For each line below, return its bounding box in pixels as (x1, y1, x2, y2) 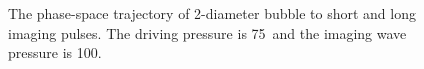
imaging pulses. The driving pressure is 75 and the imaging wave (8, 22, 407, 43)
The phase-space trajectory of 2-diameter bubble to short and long (8, 3, 416, 23)
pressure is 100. (8, 42, 102, 63)
